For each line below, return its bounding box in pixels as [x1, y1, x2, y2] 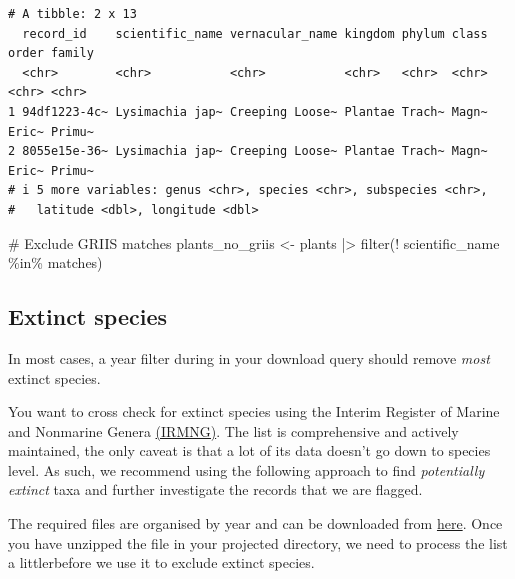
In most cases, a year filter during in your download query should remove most [8, 347, 490, 368]
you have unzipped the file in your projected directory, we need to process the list [8, 532, 508, 553]
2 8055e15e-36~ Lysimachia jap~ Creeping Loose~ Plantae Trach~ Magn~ [8, 144, 488, 159]
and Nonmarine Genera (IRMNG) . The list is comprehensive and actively [8, 420, 459, 441]
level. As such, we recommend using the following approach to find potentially [8, 459, 485, 480]
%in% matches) [8, 252, 103, 273]
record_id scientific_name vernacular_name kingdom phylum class [22, 26, 488, 41]
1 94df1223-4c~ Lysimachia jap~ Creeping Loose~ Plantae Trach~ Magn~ [8, 104, 488, 119]
